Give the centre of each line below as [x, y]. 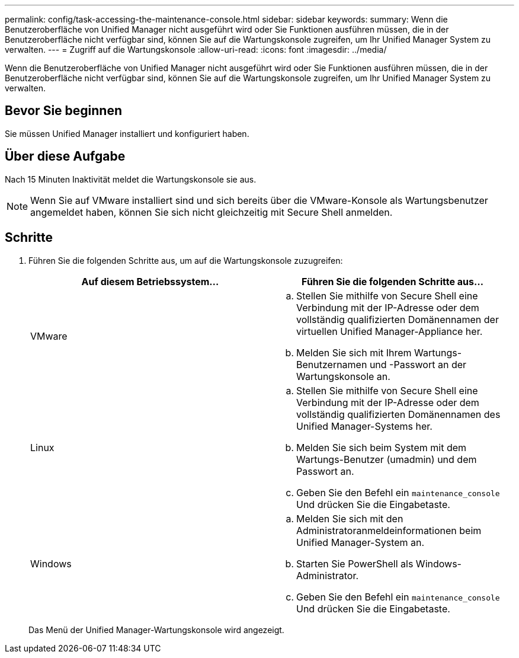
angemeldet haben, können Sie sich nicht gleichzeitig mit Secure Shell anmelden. [212, 212]
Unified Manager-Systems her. [364, 426]
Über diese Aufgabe [65, 156]
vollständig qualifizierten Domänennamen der [398, 319]
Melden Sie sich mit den [350, 518]
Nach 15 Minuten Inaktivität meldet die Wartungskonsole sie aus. [131, 179]
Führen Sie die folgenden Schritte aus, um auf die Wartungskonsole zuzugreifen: [186, 260]
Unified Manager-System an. [361, 542]
